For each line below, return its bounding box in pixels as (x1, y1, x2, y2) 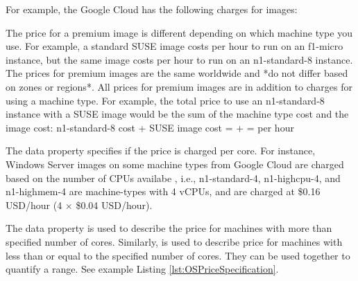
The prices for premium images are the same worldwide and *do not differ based (6, 66, 348, 80)
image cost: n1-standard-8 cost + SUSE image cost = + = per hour (6, 120, 294, 134)
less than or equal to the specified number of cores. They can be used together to (6, 248, 350, 262)
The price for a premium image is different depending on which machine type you (6, 25, 352, 39)
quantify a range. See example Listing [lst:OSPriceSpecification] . (6, 262, 279, 276)
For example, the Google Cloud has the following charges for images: (6, 2, 298, 16)
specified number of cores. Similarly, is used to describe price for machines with (6, 234, 343, 248)
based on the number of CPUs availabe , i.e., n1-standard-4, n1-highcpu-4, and (6, 170, 341, 185)
